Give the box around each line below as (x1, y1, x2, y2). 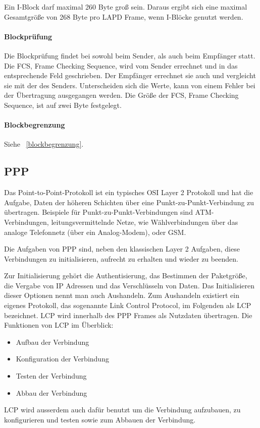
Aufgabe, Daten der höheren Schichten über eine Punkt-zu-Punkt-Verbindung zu (4, 197, 254, 207)
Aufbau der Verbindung (16, 336, 89, 347)
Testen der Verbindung (16, 371, 87, 381)
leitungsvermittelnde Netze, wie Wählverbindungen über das (51, 216, 238, 227)
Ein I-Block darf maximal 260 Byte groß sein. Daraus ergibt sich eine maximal (4, 2, 247, 12)
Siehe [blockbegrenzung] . (4, 139, 84, 149)
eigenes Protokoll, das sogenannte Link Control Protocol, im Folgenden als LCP (4, 300, 251, 311)
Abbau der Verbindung (16, 387, 87, 398)
